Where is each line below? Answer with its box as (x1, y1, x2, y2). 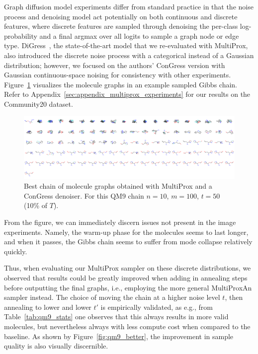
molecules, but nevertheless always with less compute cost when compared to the (4, 321, 251, 331)
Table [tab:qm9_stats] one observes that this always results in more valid (4, 311, 229, 322)
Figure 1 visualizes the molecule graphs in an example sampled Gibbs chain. (4, 79, 237, 89)
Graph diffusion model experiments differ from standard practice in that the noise (4, 1, 254, 11)
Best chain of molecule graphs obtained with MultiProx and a (24, 181, 212, 191)
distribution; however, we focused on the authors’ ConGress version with (4, 60, 225, 70)
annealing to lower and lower (4, 301, 91, 312)
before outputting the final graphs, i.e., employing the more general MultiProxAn (4, 282, 252, 292)
